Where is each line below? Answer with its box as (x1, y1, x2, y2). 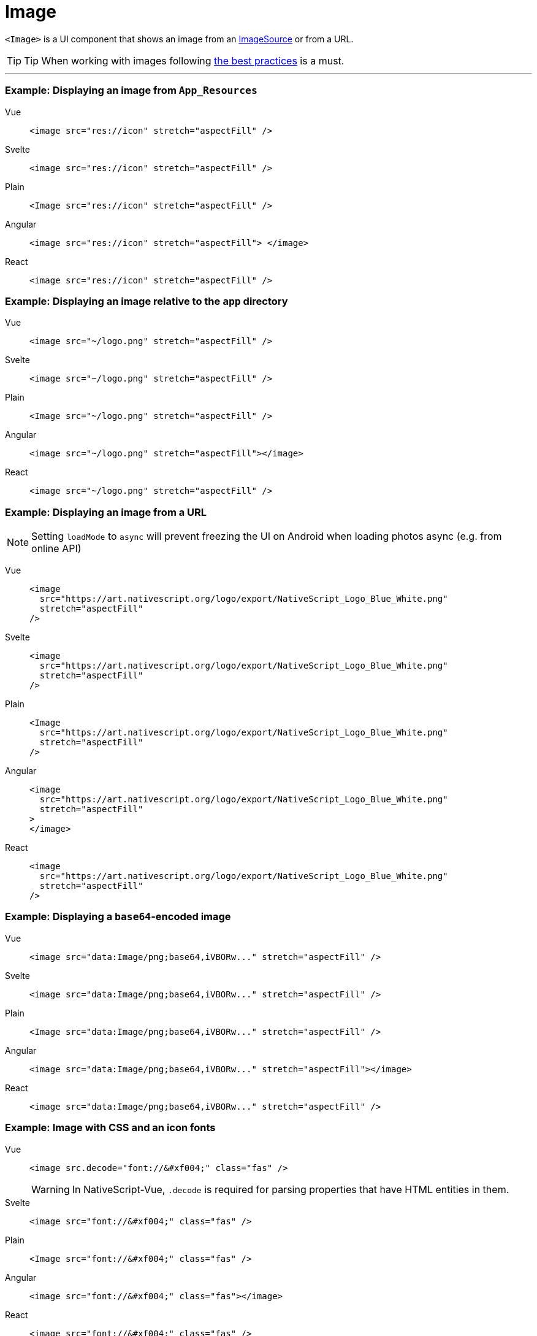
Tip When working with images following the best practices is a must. (24, 54, 345, 67)
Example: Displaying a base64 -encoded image (5, 910, 231, 923)
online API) (31, 542, 82, 555)
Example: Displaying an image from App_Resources (5, 84, 257, 97)
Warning (31, 1183, 70, 1196)
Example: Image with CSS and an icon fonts (5, 1121, 216, 1134)
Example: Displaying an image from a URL (5, 505, 207, 518)
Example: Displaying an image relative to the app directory (5, 294, 288, 307)
